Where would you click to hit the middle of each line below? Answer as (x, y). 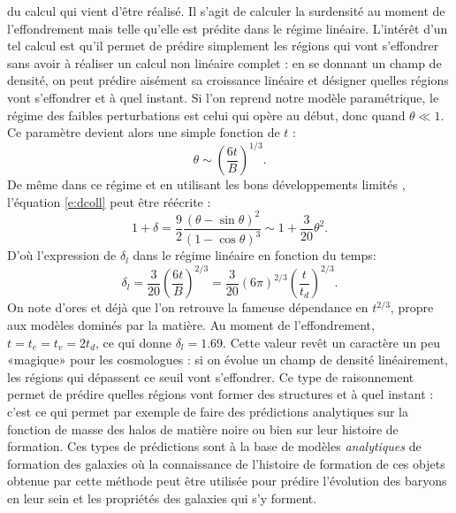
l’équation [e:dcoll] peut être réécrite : (109, 201)
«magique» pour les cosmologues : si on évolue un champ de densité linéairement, (228, 360)
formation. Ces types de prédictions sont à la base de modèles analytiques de (214, 446)
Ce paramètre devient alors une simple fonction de (144, 132)
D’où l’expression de (62, 255)
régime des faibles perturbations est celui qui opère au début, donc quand (206, 115)
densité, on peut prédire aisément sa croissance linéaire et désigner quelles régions (228, 80)
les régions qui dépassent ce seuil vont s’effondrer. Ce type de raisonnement (211, 376)
